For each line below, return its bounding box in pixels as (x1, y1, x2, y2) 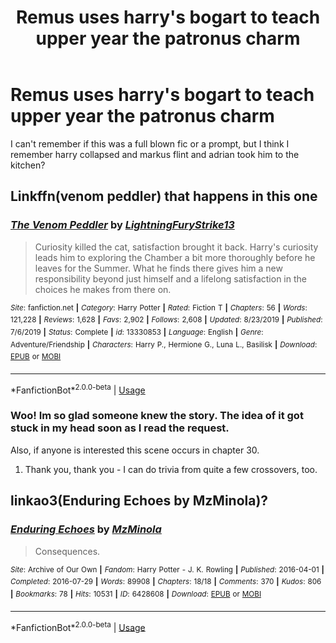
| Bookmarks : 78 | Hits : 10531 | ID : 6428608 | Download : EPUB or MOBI (10, 589, 262, 599)
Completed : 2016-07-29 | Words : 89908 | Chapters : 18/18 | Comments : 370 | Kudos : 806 (10, 577, 322, 587)
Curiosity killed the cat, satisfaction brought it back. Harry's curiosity (34, 241, 319, 253)
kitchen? (10, 159, 46, 171)
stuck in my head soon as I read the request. (10, 421, 230, 435)
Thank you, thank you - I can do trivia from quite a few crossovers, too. (24, 463, 318, 475)
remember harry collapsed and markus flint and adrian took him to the (10, 148, 300, 160)
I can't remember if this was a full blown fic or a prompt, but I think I (10, 137, 290, 150)
